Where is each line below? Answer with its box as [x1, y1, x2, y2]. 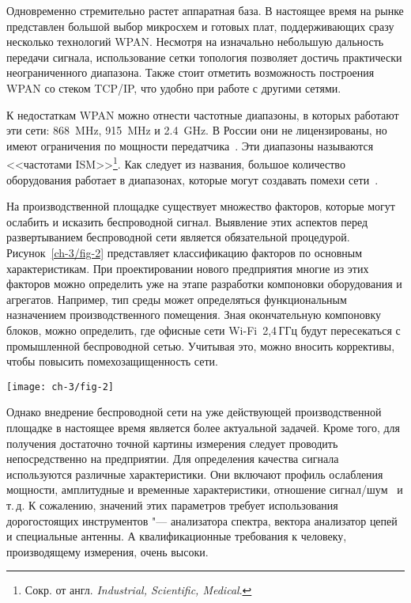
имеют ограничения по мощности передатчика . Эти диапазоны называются [6, 137, 374, 154]
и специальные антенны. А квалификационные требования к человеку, [6, 528, 347, 544]
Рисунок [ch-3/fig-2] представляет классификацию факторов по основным [6, 244, 363, 260]
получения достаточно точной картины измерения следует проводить [6, 434, 338, 451]
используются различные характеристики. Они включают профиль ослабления [6, 465, 383, 482]
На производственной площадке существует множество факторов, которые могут [6, 198, 395, 214]
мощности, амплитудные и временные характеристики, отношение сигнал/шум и [6, 481, 403, 498]
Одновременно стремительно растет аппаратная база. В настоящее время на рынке [6, 2, 404, 18]
